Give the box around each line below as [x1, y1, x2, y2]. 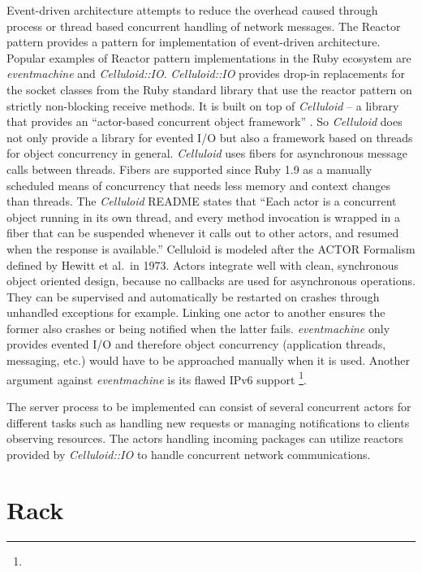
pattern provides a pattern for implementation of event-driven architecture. [6, 33, 381, 50]
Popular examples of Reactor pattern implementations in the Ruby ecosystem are [6, 49, 411, 66]
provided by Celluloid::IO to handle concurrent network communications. [6, 445, 371, 462]
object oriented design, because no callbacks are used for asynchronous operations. [6, 272, 416, 289]
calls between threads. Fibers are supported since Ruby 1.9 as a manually [6, 160, 372, 177]
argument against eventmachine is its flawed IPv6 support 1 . [6, 368, 307, 388]
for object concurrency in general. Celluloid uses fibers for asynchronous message [6, 145, 407, 162]
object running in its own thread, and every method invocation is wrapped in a [6, 208, 400, 225]
